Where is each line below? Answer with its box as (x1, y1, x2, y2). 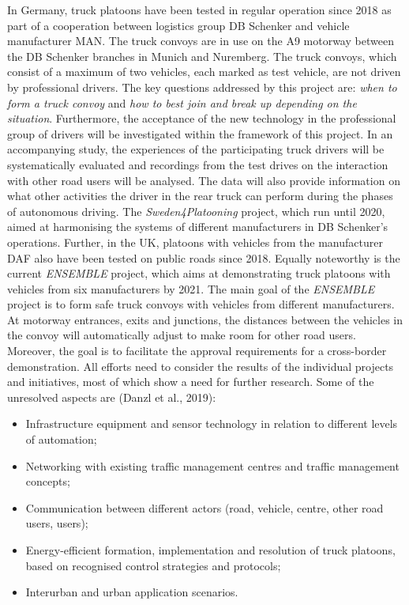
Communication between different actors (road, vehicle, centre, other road (25, 499, 384, 516)
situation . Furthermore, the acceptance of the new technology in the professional (7, 110, 396, 127)
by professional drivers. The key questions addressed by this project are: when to (7, 78, 397, 95)
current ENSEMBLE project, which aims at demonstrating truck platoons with (7, 265, 391, 282)
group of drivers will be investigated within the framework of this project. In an (7, 125, 393, 142)
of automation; (25, 431, 97, 448)
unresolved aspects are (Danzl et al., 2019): (7, 388, 216, 405)
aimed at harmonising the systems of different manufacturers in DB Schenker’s (7, 218, 388, 235)
